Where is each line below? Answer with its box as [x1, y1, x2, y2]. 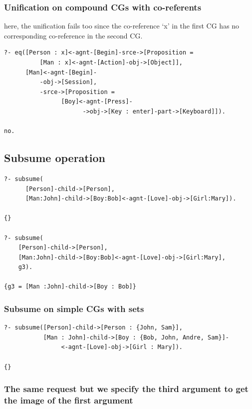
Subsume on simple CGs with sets [4, 302, 144, 314]
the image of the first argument [4, 394, 133, 406]
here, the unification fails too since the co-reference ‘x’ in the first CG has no [4, 20, 240, 31]
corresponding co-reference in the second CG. [4, 30, 143, 40]
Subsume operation [4, 150, 105, 165]
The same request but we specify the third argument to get [4, 382, 249, 395]
